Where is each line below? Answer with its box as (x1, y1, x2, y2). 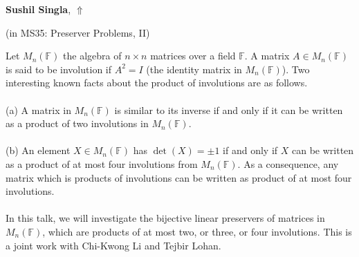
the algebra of (63, 48, 122, 63)
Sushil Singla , (6, 2, 71, 16)
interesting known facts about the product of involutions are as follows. (6, 75, 308, 90)
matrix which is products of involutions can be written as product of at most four (6, 170, 352, 184)
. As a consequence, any (237, 156, 339, 171)
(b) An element (6, 143, 71, 158)
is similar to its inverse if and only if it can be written (114, 102, 343, 117)
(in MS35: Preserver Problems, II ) (6, 25, 150, 39)
